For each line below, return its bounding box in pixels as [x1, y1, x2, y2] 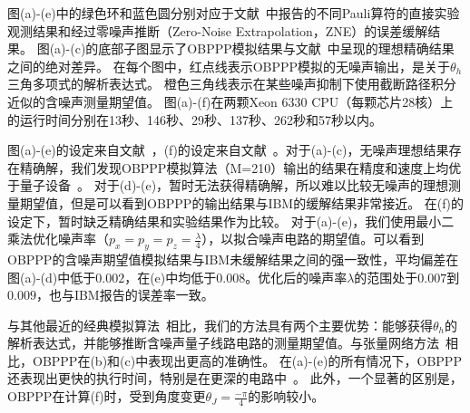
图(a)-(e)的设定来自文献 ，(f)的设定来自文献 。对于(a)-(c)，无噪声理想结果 [7, 140, 449, 159]
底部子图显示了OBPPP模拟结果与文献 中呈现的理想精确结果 [98, 39, 455, 58]
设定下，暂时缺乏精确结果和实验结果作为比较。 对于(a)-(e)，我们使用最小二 [7, 211, 455, 230]
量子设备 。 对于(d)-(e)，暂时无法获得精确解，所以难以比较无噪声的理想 [19, 176, 449, 195]
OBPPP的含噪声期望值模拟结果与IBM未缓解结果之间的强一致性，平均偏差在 [7, 249, 459, 268]
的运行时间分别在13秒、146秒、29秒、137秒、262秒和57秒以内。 [7, 110, 382, 129]
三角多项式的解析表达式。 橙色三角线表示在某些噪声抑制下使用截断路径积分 [7, 74, 456, 93]
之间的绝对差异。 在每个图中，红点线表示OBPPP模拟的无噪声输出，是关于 [7, 56, 451, 75]
